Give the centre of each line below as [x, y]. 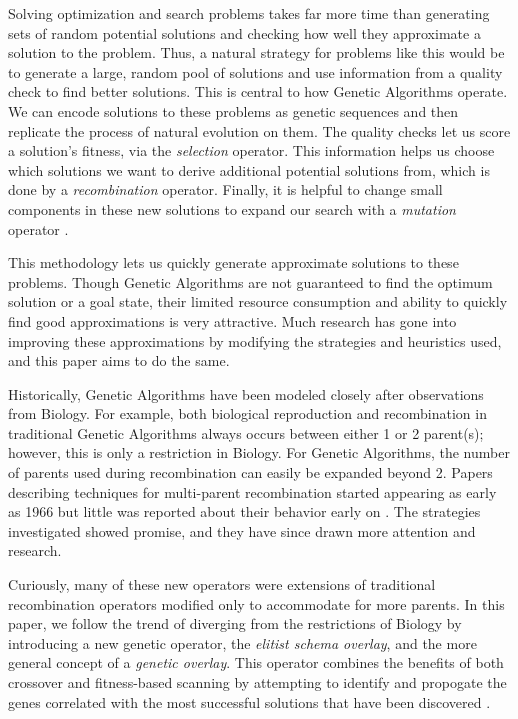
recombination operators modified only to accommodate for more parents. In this [256, 603]
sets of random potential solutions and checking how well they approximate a [244, 32]
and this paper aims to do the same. [119, 360]
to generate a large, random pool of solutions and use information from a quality [255, 71]
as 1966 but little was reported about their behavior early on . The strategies [244, 511]
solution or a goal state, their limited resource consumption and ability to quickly [258, 301]
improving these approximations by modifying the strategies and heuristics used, [255, 340]
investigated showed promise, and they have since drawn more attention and [242, 530]
